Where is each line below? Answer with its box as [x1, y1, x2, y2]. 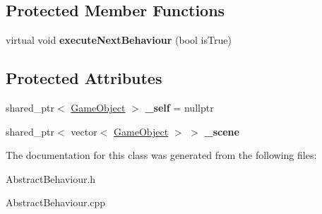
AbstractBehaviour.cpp [6, 195, 106, 210]
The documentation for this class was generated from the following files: [6, 148, 317, 162]
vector [71, 124, 97, 138]
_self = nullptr [145, 100, 214, 114]
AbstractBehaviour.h [6, 171, 96, 186]
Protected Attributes [6, 67, 162, 89]
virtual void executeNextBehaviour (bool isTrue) [6, 32, 232, 47]
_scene [204, 124, 239, 138]
